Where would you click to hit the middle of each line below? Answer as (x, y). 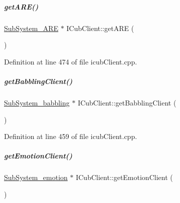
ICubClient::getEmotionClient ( (124, 177)
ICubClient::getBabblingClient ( (127, 102)
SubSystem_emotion (36, 177)
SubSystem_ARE (31, 28)
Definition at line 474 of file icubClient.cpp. (71, 61)
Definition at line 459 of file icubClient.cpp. (71, 136)
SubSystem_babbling (37, 102)
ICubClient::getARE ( (100, 28)
